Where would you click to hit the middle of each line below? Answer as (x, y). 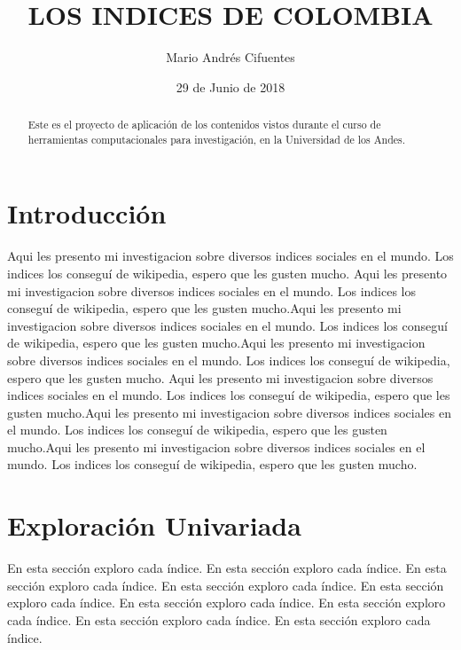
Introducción (87, 213)
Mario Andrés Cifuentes (230, 57)
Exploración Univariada (154, 525)
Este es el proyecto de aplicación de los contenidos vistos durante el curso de (204, 125)
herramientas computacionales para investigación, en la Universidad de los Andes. (217, 139)
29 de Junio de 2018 (230, 86)
